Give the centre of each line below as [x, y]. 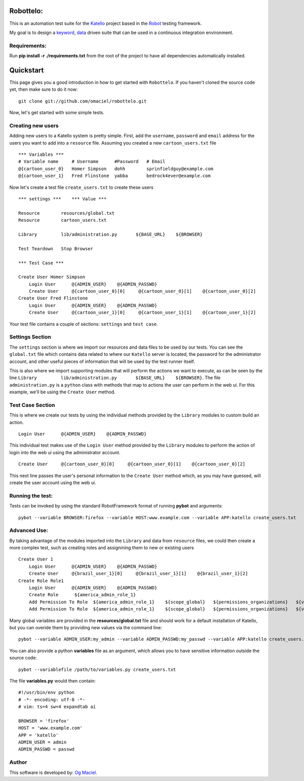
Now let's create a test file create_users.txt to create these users [82, 187]
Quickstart [27, 70]
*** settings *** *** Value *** [63, 199]
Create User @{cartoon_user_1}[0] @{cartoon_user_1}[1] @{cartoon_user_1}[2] [142, 313]
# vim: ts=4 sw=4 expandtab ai [57, 707]
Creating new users [34, 125]
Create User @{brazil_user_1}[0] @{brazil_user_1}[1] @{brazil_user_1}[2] [138, 574]
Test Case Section [32, 405]
